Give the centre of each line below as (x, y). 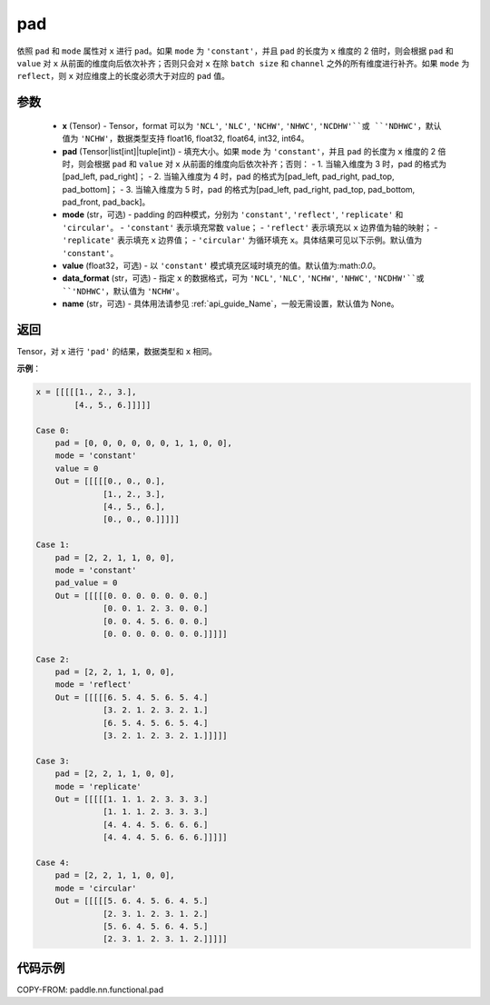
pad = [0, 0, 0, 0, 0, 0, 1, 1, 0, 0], (144, 443)
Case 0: (53, 430)
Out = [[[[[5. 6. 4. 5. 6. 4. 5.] (132, 901)
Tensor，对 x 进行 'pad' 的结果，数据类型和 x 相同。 (117, 352)
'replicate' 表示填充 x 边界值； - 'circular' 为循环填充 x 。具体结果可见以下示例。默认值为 (242, 240)
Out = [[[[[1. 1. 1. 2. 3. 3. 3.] (132, 799)
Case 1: (53, 545)
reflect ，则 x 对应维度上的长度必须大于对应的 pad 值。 (123, 76)
